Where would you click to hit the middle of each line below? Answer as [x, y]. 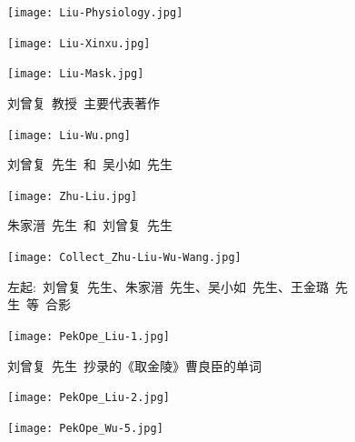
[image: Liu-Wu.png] [69, 135]
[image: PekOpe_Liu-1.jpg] [89, 336]
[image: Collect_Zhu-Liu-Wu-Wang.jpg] [124, 258]
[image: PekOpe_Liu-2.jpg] [89, 398]
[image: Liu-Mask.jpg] [76, 74]
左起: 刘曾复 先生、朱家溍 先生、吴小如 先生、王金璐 [168, 286]
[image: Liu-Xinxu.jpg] [79, 43]
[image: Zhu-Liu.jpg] [73, 196]
